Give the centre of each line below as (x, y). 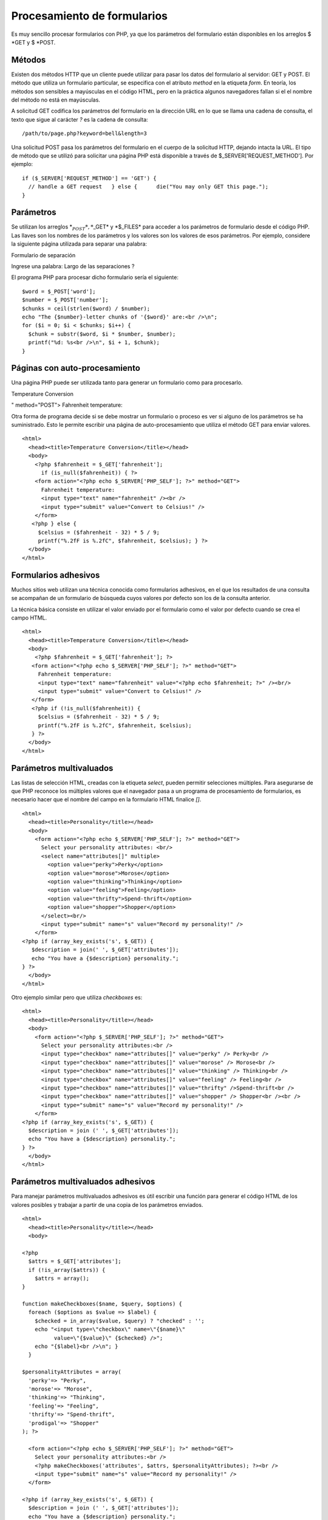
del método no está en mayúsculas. (56, 100)
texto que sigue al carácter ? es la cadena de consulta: (80, 119)
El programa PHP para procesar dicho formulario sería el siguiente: (95, 277)
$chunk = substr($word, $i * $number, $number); (102, 334)
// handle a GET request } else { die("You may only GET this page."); (149, 187)
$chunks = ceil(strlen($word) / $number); (86, 308)
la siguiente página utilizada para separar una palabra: (79, 244)
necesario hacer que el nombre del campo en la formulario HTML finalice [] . (106, 800)
